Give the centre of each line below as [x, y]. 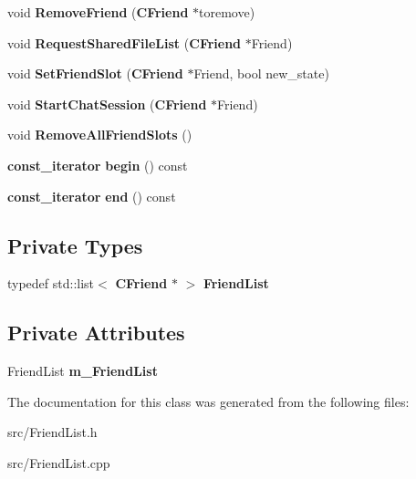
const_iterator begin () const [98, 165]
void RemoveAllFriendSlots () [100, 135]
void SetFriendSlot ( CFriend [95, 73]
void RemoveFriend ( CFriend [98, 12]
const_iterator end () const [92, 196]
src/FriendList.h [52, 432]
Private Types [75, 245]
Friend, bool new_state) [261, 73]
